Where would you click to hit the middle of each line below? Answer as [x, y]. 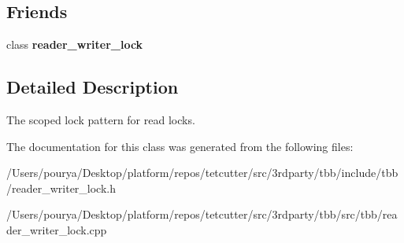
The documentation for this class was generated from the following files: [180, 146]
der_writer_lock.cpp [57, 229]
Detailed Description [93, 87]
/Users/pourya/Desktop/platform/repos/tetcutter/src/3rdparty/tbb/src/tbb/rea [202, 214]
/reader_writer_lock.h [61, 188]
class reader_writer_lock [75, 44]
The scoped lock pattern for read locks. [101, 120]
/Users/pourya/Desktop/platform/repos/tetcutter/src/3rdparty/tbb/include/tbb [202, 173]
